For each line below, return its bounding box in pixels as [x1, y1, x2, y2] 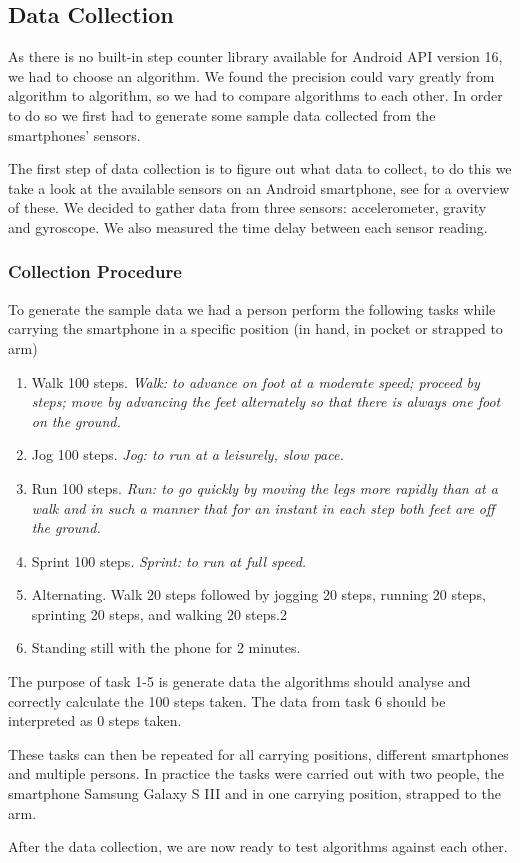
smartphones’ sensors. [8, 124, 141, 145]
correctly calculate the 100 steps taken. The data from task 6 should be [8, 690, 446, 711]
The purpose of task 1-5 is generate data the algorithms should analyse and [8, 671, 471, 692]
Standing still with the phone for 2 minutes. [31, 637, 301, 658]
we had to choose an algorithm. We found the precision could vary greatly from [8, 65, 495, 86]
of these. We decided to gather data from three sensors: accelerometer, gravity [8, 197, 487, 218]
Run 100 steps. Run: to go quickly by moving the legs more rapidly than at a [31, 477, 498, 498]
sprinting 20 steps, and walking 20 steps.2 [31, 603, 287, 624]
